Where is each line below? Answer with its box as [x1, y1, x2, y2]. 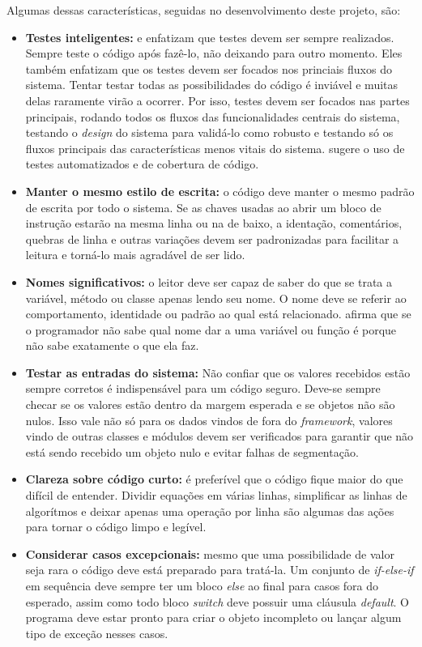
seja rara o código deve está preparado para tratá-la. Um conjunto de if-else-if [25, 561, 414, 578]
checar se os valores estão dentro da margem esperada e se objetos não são [25, 396, 395, 413]
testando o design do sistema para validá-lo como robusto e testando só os [25, 124, 394, 141]
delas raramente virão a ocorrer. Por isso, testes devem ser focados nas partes [25, 92, 410, 109]
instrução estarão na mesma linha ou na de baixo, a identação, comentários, [25, 215, 403, 232]
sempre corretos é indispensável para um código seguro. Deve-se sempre [25, 380, 381, 397]
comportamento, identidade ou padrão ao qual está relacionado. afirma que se [25, 305, 411, 322]
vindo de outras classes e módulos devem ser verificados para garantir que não [25, 428, 414, 445]
